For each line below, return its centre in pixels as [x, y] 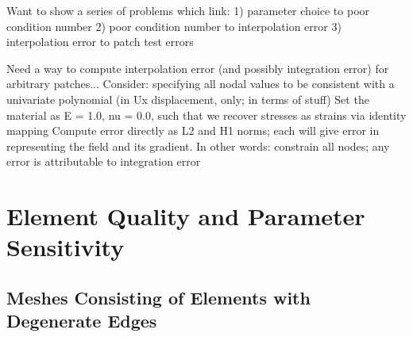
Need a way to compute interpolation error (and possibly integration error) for [198, 68]
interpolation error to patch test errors [100, 42]
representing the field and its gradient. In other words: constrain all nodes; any [198, 146]
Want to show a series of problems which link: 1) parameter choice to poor [188, 10]
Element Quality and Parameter [186, 216]
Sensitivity [66, 247]
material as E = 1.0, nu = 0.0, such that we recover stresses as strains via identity [206, 115]
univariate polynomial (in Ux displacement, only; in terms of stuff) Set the [188, 99]
